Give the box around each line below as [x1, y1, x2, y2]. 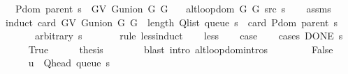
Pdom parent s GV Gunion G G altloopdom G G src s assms [15, 1, 331, 15]
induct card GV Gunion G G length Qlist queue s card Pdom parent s [5, 15, 338, 29]
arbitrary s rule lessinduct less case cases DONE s [34, 28, 343, 43]
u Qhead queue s [28, 55, 110, 70]
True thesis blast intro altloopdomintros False [28, 41, 333, 56]
